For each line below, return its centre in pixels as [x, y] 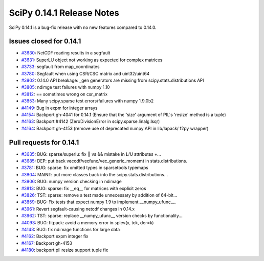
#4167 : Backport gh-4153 [47, 243]
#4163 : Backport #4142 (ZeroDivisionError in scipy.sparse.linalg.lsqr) [90, 121]
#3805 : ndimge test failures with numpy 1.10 [66, 87]
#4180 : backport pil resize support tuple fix [65, 250]
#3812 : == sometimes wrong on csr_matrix [64, 94]
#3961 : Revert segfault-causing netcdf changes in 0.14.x [78, 209]
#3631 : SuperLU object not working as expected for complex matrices [92, 60]
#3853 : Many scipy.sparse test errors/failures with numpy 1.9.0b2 [88, 101]
